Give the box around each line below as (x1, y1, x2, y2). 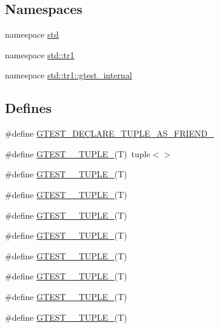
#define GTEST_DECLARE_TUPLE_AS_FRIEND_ (5, 127, 214, 140)
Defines (5, 98, 52, 117)
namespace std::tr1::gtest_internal (5, 69, 132, 81)
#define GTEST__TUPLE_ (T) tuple (5, 147, 150, 160)
